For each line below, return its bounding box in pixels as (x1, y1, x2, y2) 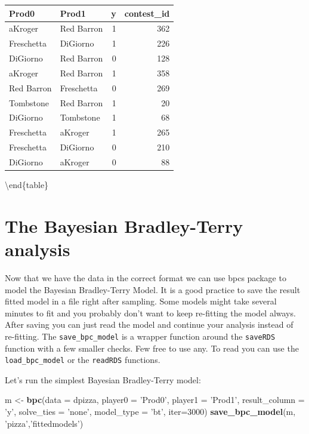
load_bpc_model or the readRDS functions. (5, 353, 160, 366)
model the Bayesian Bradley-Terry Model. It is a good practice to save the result (5, 283, 301, 296)
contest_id (124, 7, 170, 19)
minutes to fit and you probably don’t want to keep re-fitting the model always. (5, 306, 296, 319)
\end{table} (5, 178, 49, 191)
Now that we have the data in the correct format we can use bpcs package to (5, 271, 286, 284)
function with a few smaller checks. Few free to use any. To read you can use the (5, 341, 299, 354)
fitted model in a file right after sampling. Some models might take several (5, 295, 277, 307)
